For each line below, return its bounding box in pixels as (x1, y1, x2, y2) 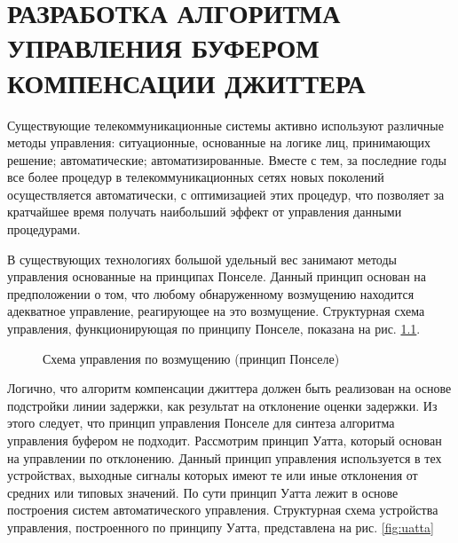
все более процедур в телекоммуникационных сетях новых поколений (7, 168, 384, 186)
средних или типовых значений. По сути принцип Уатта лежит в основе (7, 483, 399, 501)
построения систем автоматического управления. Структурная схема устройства (7, 500, 438, 519)
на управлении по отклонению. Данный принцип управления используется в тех (7, 448, 442, 467)
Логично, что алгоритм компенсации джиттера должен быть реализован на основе (7, 379, 452, 397)
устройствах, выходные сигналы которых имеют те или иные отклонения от (7, 466, 418, 484)
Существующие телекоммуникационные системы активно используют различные (7, 115, 444, 134)
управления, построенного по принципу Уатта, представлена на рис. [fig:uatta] (7, 517, 434, 536)
